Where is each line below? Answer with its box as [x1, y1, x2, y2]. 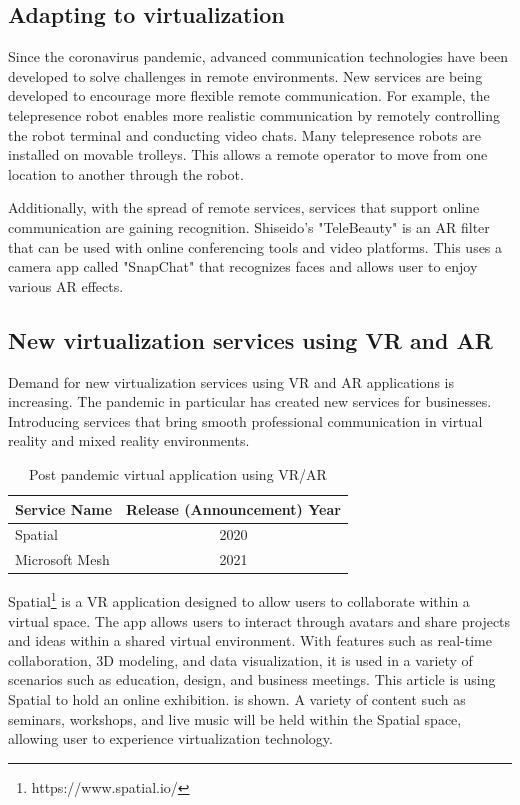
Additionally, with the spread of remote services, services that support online [8, 197, 480, 218]
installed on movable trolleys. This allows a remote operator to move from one [8, 144, 488, 165]
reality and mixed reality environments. [8, 430, 250, 451]
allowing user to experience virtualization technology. [8, 728, 333, 749]
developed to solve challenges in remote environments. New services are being [8, 65, 483, 86]
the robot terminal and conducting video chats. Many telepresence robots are [8, 124, 481, 145]
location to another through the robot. [8, 163, 244, 184]
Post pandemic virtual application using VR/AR [28, 463, 327, 484]
